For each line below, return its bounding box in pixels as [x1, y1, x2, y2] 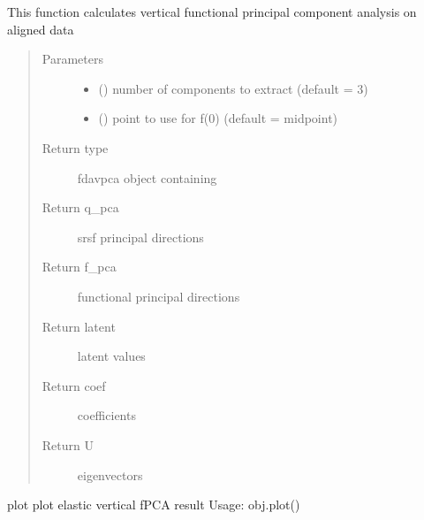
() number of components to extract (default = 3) [98, 79, 368, 97]
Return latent [42, 317, 116, 335]
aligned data [7, 19, 74, 38]
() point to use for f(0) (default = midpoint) [98, 109, 338, 127]
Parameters [42, 50, 103, 68]
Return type [42, 138, 109, 157]
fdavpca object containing [77, 168, 217, 187]
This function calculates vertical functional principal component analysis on [7, 3, 417, 20]
